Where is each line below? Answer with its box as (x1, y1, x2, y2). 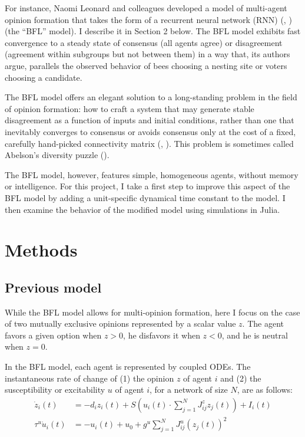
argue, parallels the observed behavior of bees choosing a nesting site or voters (5, 59, 287, 71)
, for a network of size (150, 383, 228, 396)
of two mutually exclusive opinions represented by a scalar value (5, 317, 236, 330)
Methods (5, 238, 78, 262)
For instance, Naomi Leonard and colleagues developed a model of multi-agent (5, 2, 287, 14)
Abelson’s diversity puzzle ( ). (5, 149, 110, 161)
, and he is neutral (221, 328, 288, 341)
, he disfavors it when (123, 328, 200, 341)
